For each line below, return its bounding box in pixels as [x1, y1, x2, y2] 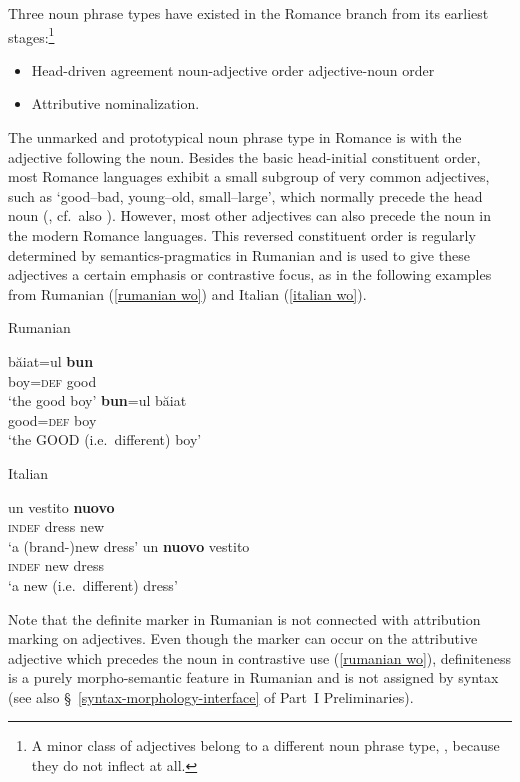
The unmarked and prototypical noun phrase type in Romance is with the [8, 127, 462, 148]
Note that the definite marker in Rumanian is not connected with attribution [8, 608, 481, 629]
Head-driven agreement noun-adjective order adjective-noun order [31, 59, 435, 80]
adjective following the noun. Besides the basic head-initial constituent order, [8, 146, 481, 167]
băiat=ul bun [8, 350, 94, 371]
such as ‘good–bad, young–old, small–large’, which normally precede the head [8, 185, 483, 206]
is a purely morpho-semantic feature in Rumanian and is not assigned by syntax [8, 667, 499, 688]
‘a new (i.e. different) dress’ [8, 574, 178, 595]
